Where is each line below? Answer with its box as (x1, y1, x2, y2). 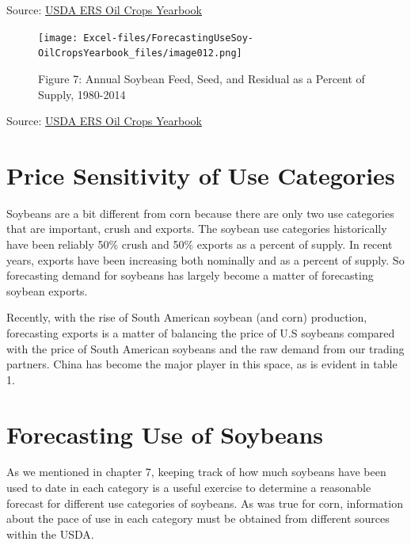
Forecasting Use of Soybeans (6, 417, 324, 450)
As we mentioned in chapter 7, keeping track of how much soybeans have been (6, 463, 386, 480)
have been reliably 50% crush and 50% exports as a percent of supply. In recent (6, 236, 393, 252)
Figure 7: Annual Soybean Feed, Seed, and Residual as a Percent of (38, 70, 365, 86)
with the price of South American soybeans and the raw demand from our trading (6, 340, 405, 356)
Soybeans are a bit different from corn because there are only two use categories (6, 204, 394, 221)
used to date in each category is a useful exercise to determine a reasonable (6, 479, 371, 496)
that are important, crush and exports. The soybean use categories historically (6, 220, 387, 237)
